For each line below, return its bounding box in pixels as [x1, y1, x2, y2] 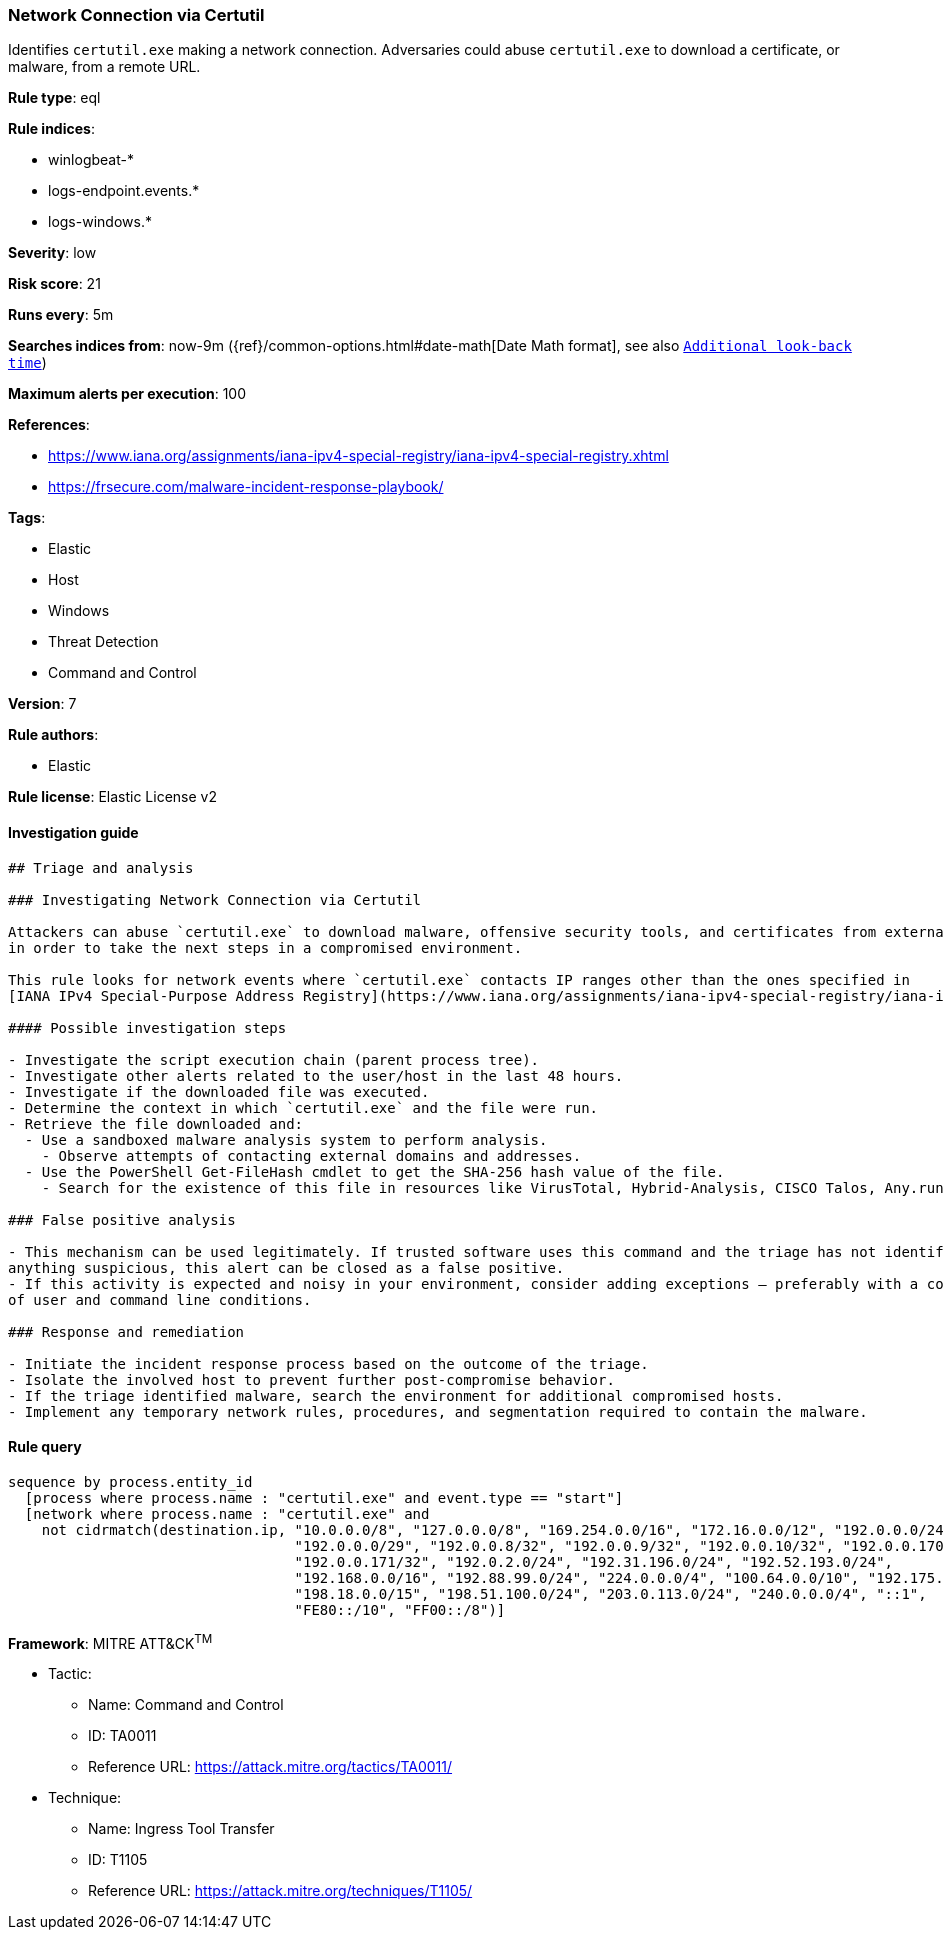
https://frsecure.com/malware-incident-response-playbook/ [48, 478, 444, 496]
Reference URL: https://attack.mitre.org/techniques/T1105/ [88, 1882, 473, 1900]
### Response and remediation [8, 1323, 245, 1340]
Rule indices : [8, 120, 95, 138]
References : [8, 416, 90, 434]
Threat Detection [48, 633, 159, 651]
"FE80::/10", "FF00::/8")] [294, 1601, 506, 1618]
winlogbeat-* [48, 151, 134, 169]
